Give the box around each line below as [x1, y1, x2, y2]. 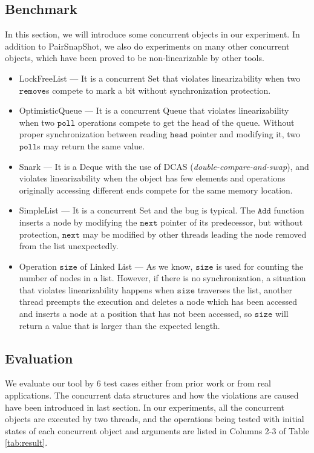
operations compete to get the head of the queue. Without [77, 116, 295, 128]
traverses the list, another [197, 283, 292, 296]
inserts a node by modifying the [19, 215, 137, 228]
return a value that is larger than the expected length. [19, 319, 220, 331]
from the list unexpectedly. [19, 240, 119, 252]
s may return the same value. [37, 139, 145, 152]
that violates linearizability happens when [19, 283, 174, 296]
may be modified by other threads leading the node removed [82, 227, 307, 240]
